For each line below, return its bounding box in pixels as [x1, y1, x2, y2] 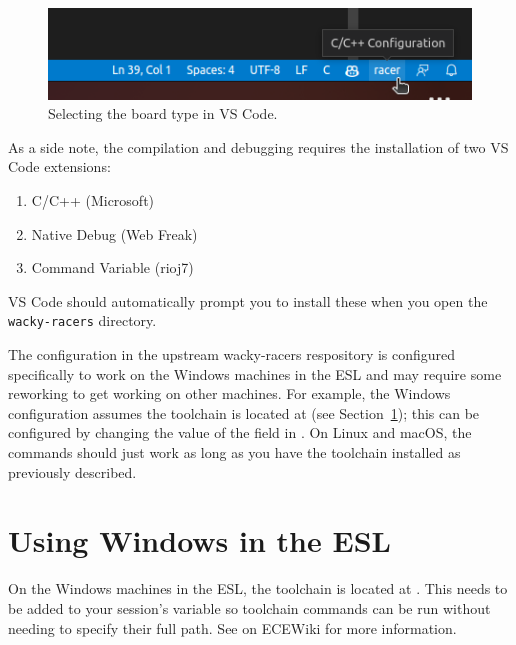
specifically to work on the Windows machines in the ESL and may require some [8, 363, 502, 384]
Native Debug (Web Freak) [31, 223, 198, 244]
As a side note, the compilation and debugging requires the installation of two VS [8, 136, 509, 157]
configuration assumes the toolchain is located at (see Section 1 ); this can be [8, 402, 480, 423]
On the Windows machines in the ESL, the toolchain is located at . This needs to [8, 578, 508, 599]
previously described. [8, 461, 137, 482]
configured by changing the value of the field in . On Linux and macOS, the [8, 422, 472, 443]
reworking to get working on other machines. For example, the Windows [8, 383, 451, 404]
